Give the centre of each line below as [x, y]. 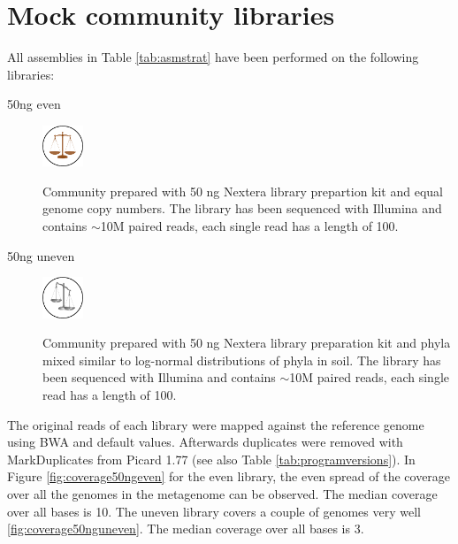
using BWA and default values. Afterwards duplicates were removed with [205, 442]
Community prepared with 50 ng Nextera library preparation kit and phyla [247, 343]
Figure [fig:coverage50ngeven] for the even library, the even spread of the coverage [229, 476]
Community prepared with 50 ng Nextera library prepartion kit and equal [243, 191]
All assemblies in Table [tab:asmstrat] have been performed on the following [213, 57]
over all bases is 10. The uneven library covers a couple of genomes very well [214, 511]
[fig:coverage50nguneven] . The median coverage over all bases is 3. [186, 529]
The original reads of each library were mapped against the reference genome [216, 424]
